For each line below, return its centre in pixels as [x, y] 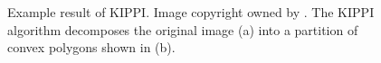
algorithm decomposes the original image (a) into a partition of [183, 29]
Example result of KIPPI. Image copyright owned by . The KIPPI [191, 12]
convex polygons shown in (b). [91, 47]
